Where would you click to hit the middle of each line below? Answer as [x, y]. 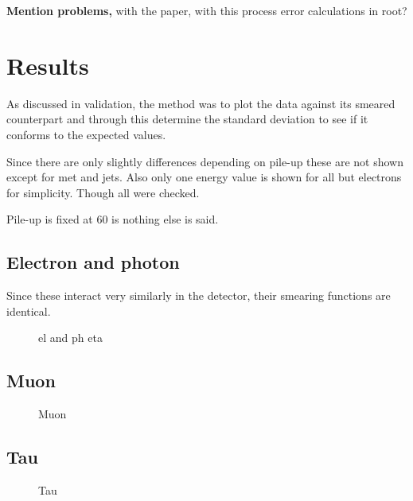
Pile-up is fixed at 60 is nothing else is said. [113, 219]
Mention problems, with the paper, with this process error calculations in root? [207, 10]
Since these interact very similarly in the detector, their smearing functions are [199, 295]
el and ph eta [70, 338]
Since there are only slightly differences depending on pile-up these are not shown [205, 161]
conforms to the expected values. [86, 134]
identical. [29, 311]
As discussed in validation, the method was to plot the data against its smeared [201, 103]
